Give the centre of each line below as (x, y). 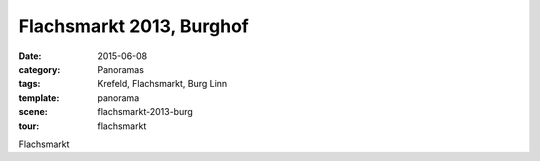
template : (39, 97)
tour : (29, 126)
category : (39, 69)
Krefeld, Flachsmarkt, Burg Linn (162, 84)
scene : (33, 112)
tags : (29, 84)
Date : (30, 56)
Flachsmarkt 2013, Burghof (133, 26)
